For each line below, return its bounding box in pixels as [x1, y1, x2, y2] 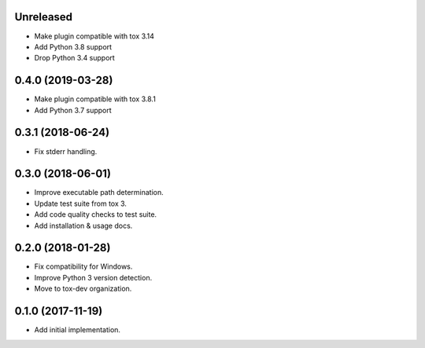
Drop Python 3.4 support [34, 53, 116, 63]
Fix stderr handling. [34, 146, 98, 156]
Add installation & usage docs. [34, 221, 133, 230]
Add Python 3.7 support [34, 105, 112, 115]
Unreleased [14, 10, 73, 24]
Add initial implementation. [34, 325, 121, 335]
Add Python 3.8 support [34, 42, 113, 51]
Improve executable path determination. [34, 188, 164, 197]
